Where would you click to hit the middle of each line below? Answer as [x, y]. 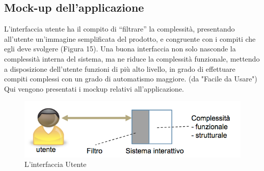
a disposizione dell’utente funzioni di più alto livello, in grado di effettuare [120, 68]
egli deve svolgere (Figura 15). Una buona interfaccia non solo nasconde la [120, 49]
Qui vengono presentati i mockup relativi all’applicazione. [94, 88]
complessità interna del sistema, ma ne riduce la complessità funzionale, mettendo [132, 58]
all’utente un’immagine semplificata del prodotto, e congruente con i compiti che [130, 38]
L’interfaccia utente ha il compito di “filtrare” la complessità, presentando [120, 29]
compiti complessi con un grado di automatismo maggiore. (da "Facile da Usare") [131, 79]
